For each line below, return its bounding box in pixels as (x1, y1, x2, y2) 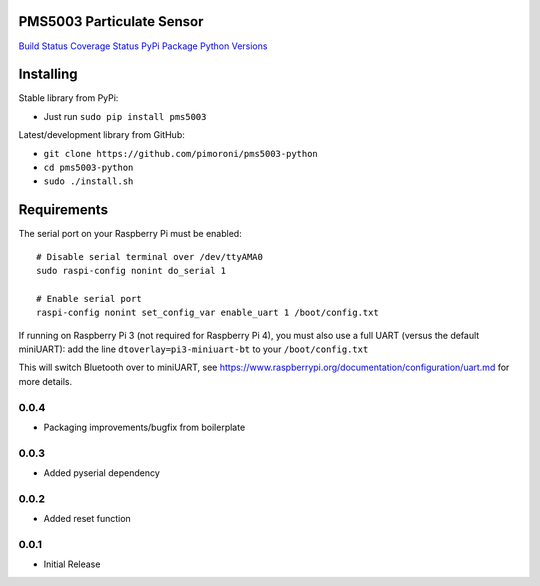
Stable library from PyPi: (18, 92, 119, 104)
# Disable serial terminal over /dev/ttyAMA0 (36, 251, 264, 262)
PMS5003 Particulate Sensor (18, 13, 204, 30)
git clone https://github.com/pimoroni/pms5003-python (43, 148, 319, 159)
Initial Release (43, 558, 101, 570)
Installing (18, 66, 79, 83)
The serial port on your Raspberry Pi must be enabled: (18, 228, 242, 240)
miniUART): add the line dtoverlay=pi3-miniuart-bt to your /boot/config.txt (18, 343, 369, 355)
